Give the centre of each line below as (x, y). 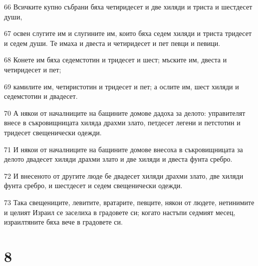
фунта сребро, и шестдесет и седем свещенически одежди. (93, 185)
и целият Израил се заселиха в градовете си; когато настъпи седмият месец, (120, 212)
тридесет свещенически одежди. (53, 132)
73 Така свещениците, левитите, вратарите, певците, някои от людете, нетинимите (129, 202)
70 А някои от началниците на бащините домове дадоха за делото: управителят (125, 113)
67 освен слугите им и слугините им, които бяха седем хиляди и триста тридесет (128, 33)
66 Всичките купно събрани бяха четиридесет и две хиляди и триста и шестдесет (128, 6)
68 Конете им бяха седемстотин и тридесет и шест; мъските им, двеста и (116, 60)
